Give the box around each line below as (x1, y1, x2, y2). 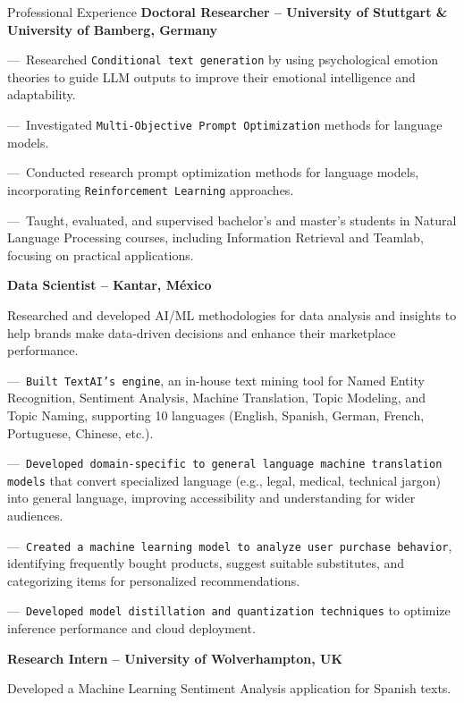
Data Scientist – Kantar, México (7, 275, 212, 294)
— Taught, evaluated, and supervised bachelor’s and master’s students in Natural (7, 210, 457, 229)
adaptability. (7, 85, 76, 104)
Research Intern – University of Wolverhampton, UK (7, 648, 343, 667)
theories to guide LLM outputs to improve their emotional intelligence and (7, 67, 416, 86)
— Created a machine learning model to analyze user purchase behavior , (7, 536, 452, 555)
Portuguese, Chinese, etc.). (7, 423, 154, 442)
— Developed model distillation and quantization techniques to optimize (7, 601, 451, 620)
